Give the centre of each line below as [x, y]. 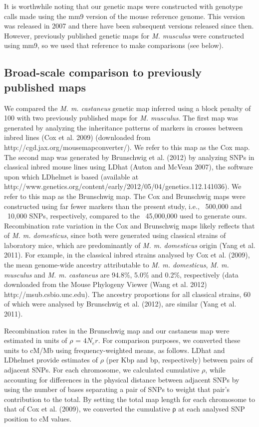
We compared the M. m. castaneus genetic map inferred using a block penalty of [128, 108]
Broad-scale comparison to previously [103, 72]
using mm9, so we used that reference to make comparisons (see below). [114, 45]
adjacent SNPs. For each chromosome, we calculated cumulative [102, 369]
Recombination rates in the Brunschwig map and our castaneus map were [117, 330]
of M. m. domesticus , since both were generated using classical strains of [115, 235]
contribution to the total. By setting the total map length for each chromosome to [129, 399]
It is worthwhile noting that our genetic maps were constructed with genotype [124, 6]
